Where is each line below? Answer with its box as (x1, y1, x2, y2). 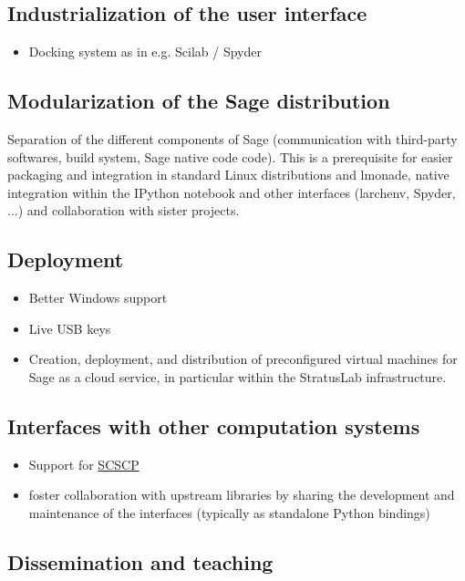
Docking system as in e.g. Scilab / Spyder (28, 42, 262, 61)
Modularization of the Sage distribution (7, 87, 390, 115)
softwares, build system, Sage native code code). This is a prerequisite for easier (7, 147, 453, 166)
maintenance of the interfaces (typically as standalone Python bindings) (28, 503, 430, 522)
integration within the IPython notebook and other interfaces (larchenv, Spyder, (7, 182, 456, 202)
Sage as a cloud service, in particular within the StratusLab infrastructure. (28, 367, 447, 386)
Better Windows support (28, 288, 168, 307)
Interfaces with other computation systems (7, 411, 420, 440)
